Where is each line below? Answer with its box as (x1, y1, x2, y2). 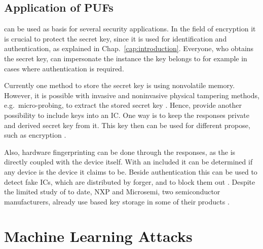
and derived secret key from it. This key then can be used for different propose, (4, 119, 250, 130)
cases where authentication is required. (4, 63, 124, 73)
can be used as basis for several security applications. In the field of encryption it (4, 23, 256, 34)
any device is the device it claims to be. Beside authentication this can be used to (4, 166, 257, 177)
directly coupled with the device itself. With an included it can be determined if (4, 156, 253, 167)
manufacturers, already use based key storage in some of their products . (4, 196, 230, 206)
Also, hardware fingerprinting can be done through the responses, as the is (4, 146, 236, 157)
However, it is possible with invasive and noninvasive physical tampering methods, (4, 90, 259, 100)
